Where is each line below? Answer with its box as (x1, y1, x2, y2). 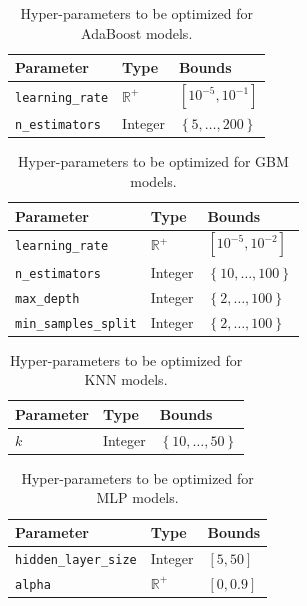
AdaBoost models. (81, 22, 193, 43)
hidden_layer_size (15, 552, 137, 567)
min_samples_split (15, 316, 137, 331)
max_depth (15, 291, 80, 306)
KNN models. (84, 369, 168, 390)
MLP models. (96, 487, 179, 508)
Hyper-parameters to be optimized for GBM (18, 151, 289, 172)
